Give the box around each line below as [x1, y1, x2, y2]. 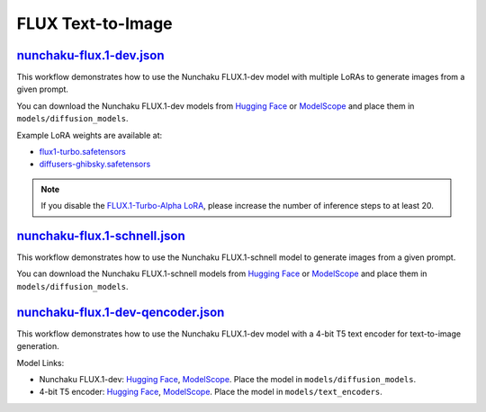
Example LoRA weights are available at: [16, 130, 163, 140]
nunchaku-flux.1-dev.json [16, 48, 166, 63]
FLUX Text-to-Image [16, 13, 173, 33]
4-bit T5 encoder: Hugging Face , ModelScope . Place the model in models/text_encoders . [39, 387, 382, 398]
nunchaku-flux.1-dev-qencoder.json [16, 304, 225, 319]
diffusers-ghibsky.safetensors [39, 158, 151, 170]
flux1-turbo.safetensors [39, 147, 126, 157]
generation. [16, 341, 59, 352]
